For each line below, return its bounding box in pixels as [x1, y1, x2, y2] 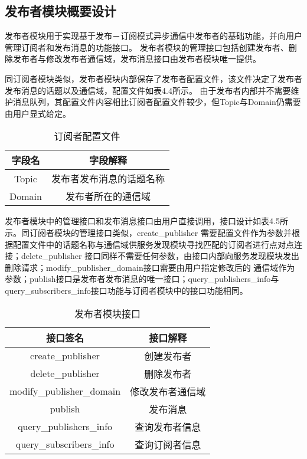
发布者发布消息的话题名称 [51, 172, 165, 186]
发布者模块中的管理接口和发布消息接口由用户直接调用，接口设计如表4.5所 [5, 215, 288, 227]
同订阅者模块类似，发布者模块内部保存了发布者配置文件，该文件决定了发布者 [5, 72, 302, 84]
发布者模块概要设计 [5, 2, 116, 20]
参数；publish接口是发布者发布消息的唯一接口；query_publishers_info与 [5, 273, 279, 285]
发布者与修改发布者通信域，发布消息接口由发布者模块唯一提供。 [12, 53, 261, 65]
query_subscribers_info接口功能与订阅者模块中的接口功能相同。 [5, 284, 248, 296]
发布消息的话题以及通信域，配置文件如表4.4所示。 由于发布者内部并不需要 [5, 84, 291, 96]
